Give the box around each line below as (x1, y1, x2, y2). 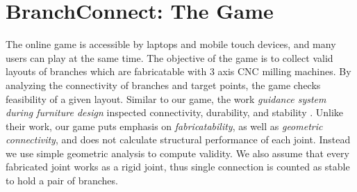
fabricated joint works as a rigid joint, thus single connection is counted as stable (6, 159, 350, 174)
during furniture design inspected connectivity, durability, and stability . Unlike (6, 105, 344, 120)
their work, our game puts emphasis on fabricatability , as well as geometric (6, 118, 323, 133)
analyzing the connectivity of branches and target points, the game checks (6, 77, 321, 92)
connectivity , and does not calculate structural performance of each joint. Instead (6, 132, 351, 147)
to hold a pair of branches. (6, 173, 118, 188)
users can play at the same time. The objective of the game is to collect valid (6, 50, 333, 65)
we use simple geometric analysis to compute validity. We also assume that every (6, 145, 349, 160)
